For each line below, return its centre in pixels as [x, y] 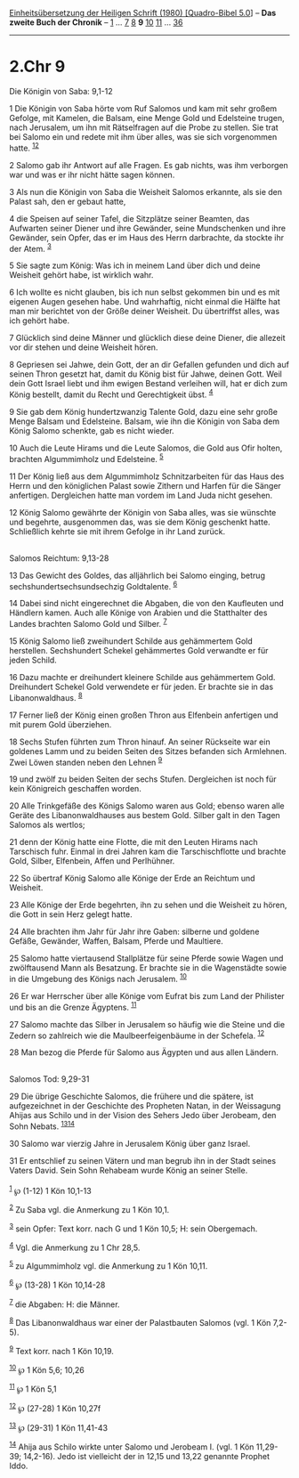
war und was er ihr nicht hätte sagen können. [92, 175]
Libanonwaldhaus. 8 [46, 696]
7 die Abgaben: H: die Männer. [65, 1303]
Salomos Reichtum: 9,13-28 [59, 558]
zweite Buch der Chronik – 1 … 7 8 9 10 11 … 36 [96, 22]
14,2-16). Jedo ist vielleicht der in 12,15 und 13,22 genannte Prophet [146, 1456]
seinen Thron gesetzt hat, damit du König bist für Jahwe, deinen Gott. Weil [145, 374]
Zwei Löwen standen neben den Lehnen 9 [86, 761]
